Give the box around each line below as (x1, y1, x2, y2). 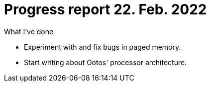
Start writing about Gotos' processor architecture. (24, 58, 187, 67)
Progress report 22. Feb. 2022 (4, 1, 207, 18)
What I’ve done (4, 27, 54, 36)
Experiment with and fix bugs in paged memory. (24, 42, 181, 51)
